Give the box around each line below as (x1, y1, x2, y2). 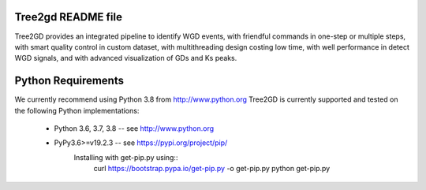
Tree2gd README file (14, 10, 122, 24)
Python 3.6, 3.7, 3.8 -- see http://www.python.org (54, 123, 215, 133)
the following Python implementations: (14, 106, 140, 115)
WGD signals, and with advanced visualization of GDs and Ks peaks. (14, 54, 237, 63)
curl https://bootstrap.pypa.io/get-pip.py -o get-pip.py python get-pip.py (93, 164, 331, 173)
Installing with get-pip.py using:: (73, 152, 178, 162)
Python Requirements (14, 74, 124, 88)
